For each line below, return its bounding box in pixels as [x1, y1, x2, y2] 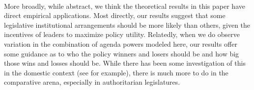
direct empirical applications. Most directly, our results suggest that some [4, 10, 226, 20]
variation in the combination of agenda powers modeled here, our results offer [4, 38, 237, 49]
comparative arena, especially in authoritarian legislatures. [4, 77, 180, 87]
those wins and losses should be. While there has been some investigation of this [4, 58, 246, 68]
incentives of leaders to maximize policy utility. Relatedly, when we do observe [4, 29, 240, 39]
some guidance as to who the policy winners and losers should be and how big [4, 48, 239, 58]
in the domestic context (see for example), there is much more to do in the [4, 67, 228, 77]
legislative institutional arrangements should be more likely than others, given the [4, 19, 251, 30]
